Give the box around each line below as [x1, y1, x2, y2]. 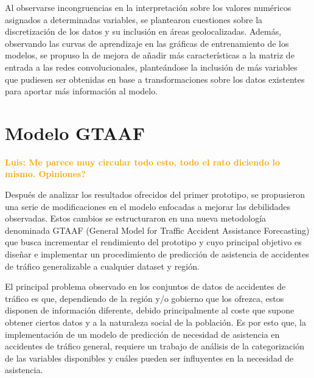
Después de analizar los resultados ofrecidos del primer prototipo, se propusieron [5, 188, 305, 201]
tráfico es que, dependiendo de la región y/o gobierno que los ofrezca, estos [5, 292, 284, 304]
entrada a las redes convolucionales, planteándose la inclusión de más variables [5, 60, 298, 73]
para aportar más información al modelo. [5, 85, 158, 97]
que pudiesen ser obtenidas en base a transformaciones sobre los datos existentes [5, 72, 305, 85]
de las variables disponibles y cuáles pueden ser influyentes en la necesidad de [5, 351, 294, 364]
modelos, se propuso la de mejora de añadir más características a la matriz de [5, 49, 295, 61]
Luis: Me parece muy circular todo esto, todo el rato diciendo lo [5, 155, 281, 168]
